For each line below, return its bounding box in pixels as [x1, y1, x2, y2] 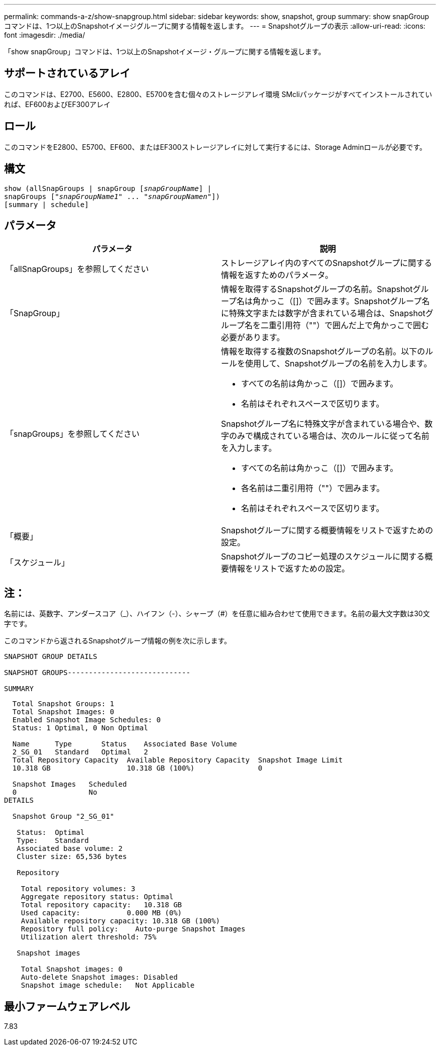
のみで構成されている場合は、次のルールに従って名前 [229, 431, 429, 441]
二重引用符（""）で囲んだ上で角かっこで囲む [261, 320, 429, 331]
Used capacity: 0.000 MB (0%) [21, 909, 182, 917]
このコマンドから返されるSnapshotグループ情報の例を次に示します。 [4, 636, 232, 645]
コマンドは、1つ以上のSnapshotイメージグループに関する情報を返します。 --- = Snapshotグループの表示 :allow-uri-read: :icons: [4, 22, 425, 30]
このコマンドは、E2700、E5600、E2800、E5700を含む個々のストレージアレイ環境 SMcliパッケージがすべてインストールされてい [4, 89, 432, 99]
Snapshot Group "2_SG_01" [12, 812, 115, 821]
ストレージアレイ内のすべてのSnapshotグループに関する [221, 258, 432, 268]
